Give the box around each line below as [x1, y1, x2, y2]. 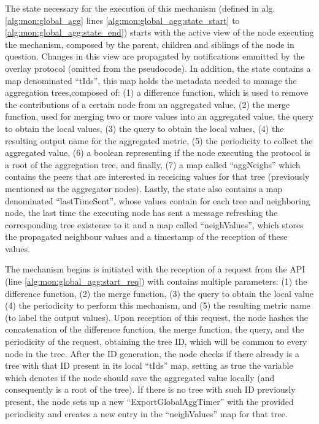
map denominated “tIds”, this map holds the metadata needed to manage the [5, 74, 297, 87]
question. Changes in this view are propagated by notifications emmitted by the [5, 50, 305, 63]
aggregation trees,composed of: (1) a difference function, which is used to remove [5, 86, 309, 99]
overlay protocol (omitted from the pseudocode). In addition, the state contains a [5, 61, 311, 74]
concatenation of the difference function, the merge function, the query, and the [5, 323, 304, 336]
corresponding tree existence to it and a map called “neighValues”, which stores [5, 218, 304, 231]
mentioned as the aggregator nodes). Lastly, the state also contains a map [5, 182, 283, 195]
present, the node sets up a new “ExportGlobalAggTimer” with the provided [5, 395, 294, 407]
